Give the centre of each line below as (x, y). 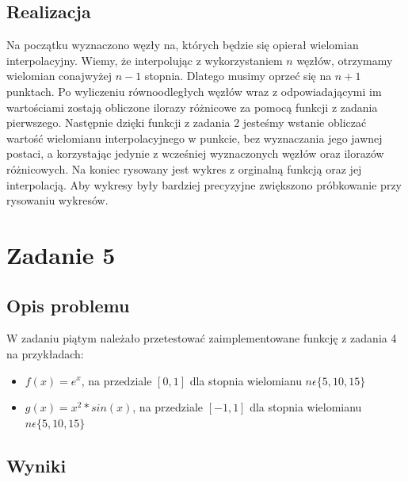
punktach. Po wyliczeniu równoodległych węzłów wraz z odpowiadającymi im (194, 91)
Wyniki (36, 465)
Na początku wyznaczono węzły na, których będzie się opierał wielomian (183, 45)
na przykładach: (45, 353)
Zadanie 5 (61, 254)
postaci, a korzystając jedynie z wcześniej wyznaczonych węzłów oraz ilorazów (195, 153)
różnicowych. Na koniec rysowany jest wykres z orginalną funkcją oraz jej (184, 168)
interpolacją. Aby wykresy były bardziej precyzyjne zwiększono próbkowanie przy (204, 184)
